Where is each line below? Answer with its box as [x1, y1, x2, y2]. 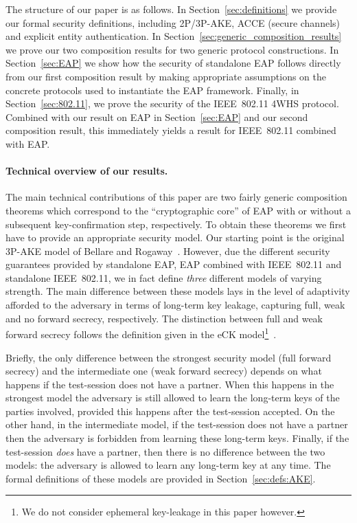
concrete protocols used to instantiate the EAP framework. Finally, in [5, 82, 299, 97]
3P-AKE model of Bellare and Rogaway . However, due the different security [5, 243, 330, 258]
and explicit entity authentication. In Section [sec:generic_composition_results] [5, 29, 342, 43]
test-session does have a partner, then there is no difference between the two [5, 444, 325, 458]
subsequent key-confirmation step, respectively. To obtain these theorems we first [5, 216, 347, 231]
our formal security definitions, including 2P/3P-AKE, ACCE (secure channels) [5, 15, 341, 30]
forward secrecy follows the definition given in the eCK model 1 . [5, 325, 277, 341]
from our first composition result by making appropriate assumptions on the [5, 69, 327, 83]
